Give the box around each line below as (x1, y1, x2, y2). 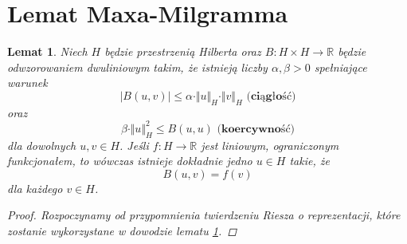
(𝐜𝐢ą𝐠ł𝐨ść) (246, 90, 296, 102)
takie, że (289, 152, 330, 169)
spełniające (314, 58, 367, 75)
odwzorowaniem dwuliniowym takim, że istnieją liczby (7, 58, 268, 75)
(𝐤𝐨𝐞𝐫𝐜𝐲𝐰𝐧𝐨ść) (217, 123, 295, 135)
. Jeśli (119, 136, 149, 153)
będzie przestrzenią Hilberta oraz (104, 43, 261, 60)
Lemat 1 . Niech (7, 43, 88, 60)
